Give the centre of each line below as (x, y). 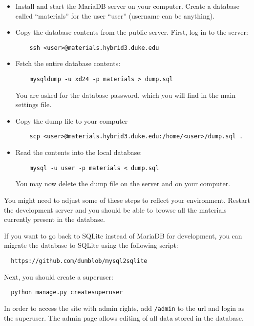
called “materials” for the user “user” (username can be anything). (115, 15)
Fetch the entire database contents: (68, 63)
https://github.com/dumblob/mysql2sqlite (79, 261)
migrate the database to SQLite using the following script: (91, 245)
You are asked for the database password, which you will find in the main (126, 95)
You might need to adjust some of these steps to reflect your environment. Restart (127, 200)
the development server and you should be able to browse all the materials (115, 209)
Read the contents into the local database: (79, 152)
